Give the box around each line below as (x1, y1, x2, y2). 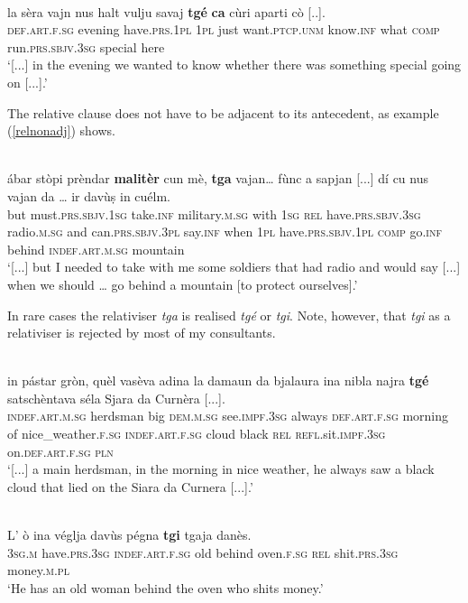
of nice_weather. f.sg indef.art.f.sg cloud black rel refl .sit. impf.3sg (7, 424, 386, 443)
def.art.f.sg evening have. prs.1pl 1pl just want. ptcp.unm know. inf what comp (7, 20, 440, 39)
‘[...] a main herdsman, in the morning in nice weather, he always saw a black (7, 459, 435, 478)
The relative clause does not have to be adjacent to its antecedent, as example (7, 103, 439, 122)
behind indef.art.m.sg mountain (7, 239, 185, 258)
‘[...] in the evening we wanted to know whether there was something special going (7, 55, 462, 74)
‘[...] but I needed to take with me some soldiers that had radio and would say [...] (7, 257, 461, 276)
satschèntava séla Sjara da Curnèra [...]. (7, 388, 225, 407)
